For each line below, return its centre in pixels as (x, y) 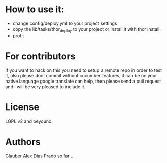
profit (18, 35)
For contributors (40, 56)
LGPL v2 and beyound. (29, 121)
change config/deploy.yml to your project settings (65, 23)
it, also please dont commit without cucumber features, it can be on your (81, 75)
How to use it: (35, 9)
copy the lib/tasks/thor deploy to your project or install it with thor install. (87, 29)
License (22, 107)
